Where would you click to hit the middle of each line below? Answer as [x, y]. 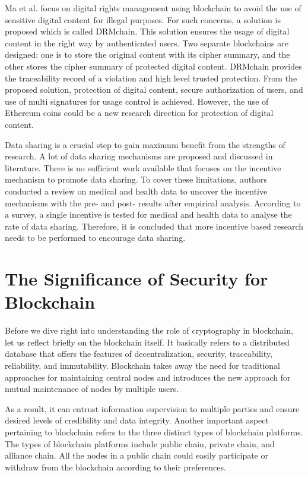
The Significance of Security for [136, 279]
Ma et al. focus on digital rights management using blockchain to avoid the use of [153, 8]
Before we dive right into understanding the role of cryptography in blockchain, [149, 330]
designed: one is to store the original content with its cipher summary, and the [147, 54]
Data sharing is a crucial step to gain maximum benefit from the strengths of [145, 144]
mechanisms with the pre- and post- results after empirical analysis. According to [153, 203]
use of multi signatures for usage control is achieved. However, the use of [137, 101]
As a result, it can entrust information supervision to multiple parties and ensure [152, 408]
